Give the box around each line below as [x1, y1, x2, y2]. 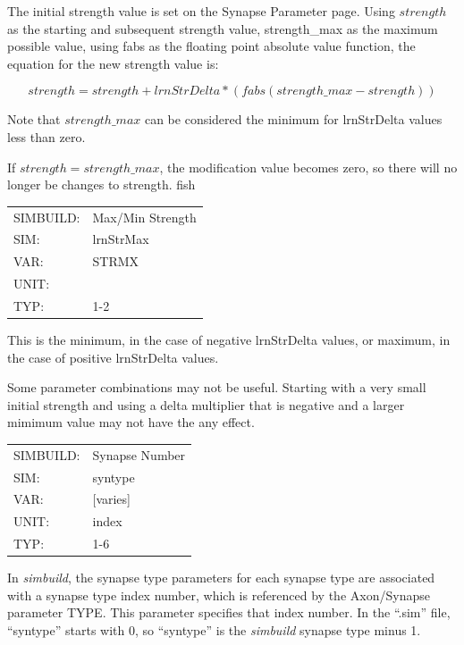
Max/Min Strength [92, 207, 197, 226]
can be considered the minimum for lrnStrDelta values [144, 110, 443, 129]
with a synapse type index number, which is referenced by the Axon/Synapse [7, 585, 430, 604]
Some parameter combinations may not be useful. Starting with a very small [7, 378, 426, 397]
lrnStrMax [92, 230, 149, 248]
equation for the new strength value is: [7, 54, 219, 72]
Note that [7, 110, 61, 129]
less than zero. [7, 127, 86, 146]
